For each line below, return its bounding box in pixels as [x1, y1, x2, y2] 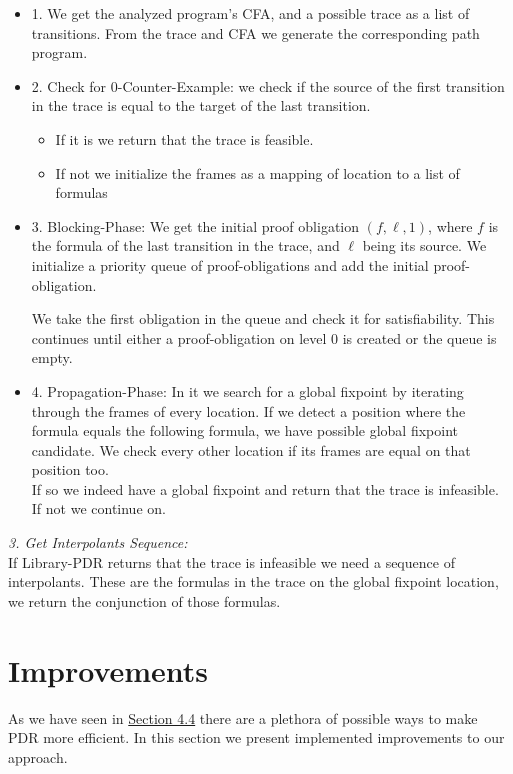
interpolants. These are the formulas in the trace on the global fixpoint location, [8, 571, 499, 592]
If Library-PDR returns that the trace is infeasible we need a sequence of [8, 551, 455, 572]
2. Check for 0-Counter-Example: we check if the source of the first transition [31, 75, 505, 96]
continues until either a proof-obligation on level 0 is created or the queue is [31, 327, 497, 348]
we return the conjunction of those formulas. [8, 590, 281, 611]
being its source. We [362, 235, 487, 256]
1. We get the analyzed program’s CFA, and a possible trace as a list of [31, 3, 470, 23]
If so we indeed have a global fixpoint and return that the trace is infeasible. [31, 478, 499, 499]
